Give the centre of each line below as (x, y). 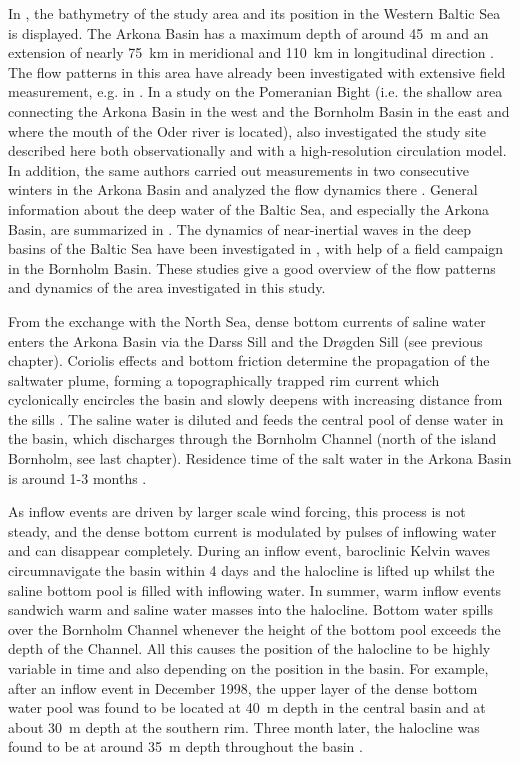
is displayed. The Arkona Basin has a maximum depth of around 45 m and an (248, 32)
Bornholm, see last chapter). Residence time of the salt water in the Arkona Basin (260, 458)
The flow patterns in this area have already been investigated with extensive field (257, 71)
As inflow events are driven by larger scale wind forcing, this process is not (237, 511)
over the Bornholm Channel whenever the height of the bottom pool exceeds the (254, 628)
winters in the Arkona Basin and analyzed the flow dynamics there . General (243, 189)
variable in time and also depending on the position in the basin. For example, (248, 668)
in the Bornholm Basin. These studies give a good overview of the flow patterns (252, 267)
